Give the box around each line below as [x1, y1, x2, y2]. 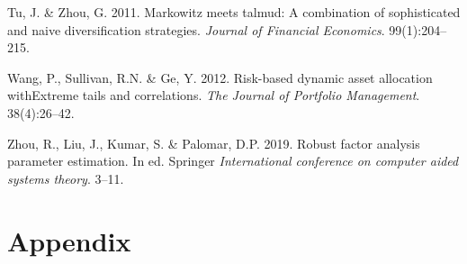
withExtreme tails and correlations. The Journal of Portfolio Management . [7, 86, 420, 105]
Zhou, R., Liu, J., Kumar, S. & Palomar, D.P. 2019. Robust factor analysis [7, 133, 420, 152]
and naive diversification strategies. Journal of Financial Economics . [7, 20, 385, 39]
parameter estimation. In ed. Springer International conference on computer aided [7, 151, 459, 170]
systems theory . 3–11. [7, 168, 124, 187]
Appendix [7, 222, 131, 259]
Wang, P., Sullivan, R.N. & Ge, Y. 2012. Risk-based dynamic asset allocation [7, 68, 433, 86]
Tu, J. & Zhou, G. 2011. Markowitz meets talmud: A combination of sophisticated [7, 3, 461, 21]
